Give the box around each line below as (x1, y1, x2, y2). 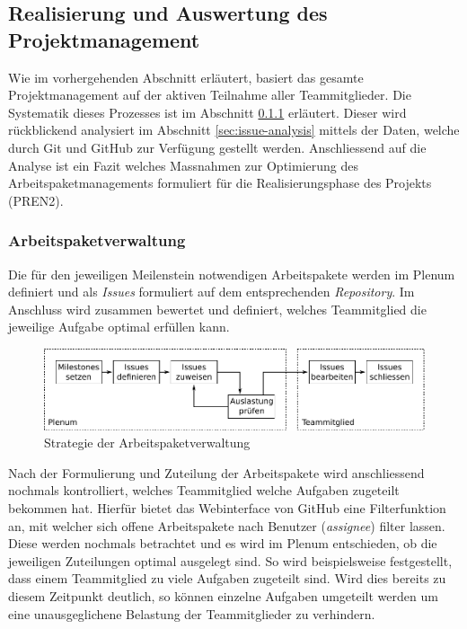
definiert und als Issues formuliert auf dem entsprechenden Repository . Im (8, 282, 415, 301)
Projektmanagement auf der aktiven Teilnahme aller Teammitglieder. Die (8, 85, 411, 104)
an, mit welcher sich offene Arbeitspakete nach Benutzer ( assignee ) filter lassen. (8, 516, 445, 535)
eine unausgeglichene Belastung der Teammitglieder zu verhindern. (8, 604, 375, 623)
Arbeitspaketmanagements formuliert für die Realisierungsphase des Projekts (8, 173, 432, 192)
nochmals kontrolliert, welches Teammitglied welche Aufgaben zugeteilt (8, 481, 400, 500)
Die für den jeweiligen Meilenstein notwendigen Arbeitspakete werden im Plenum (8, 264, 455, 283)
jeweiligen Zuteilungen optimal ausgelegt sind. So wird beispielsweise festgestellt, (8, 551, 453, 570)
